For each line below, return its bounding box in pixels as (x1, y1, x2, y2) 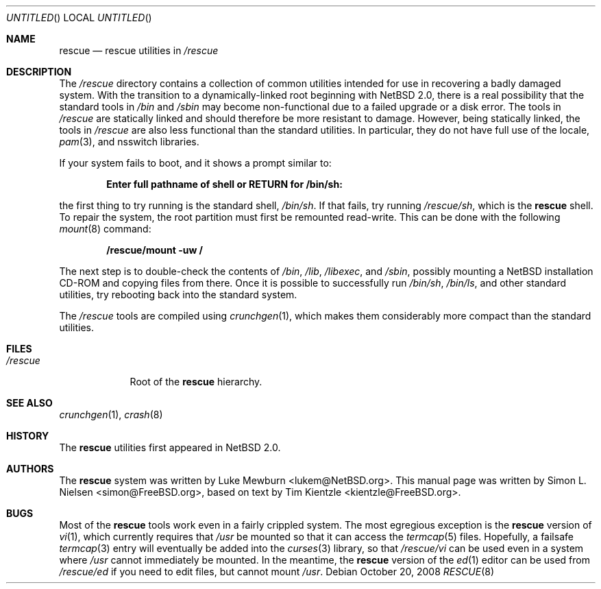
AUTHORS (6, 463, 54, 474)
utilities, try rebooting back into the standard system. (59, 289, 297, 300)
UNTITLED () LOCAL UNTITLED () (6, 12, 152, 23)
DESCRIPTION (6, 66, 72, 77)
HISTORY (6, 430, 49, 442)
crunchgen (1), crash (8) (59, 409, 163, 420)
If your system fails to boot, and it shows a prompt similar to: (59, 157, 332, 169)
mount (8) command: (59, 223, 151, 235)
